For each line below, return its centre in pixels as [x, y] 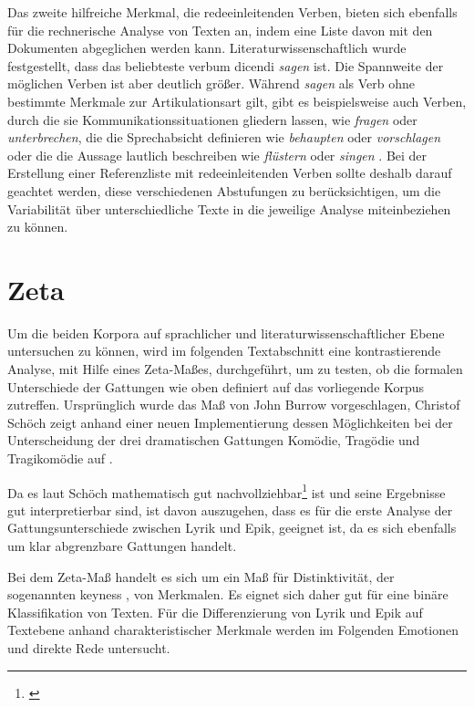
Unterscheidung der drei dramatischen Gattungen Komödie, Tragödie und [214, 440]
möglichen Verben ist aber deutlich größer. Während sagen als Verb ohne [211, 83]
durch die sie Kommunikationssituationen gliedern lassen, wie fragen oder [212, 119]
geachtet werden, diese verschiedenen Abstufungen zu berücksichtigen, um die [224, 190]
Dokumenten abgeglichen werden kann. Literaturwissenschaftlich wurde [207, 48]
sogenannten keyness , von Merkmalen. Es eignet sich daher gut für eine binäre [228, 594]
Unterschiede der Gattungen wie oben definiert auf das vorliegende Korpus [216, 386]
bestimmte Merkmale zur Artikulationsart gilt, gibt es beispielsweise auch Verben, [237, 101]
